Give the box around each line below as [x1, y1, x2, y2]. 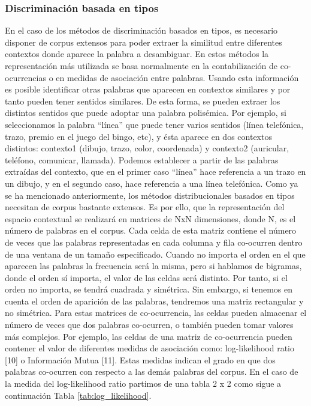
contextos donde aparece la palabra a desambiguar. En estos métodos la [5, 47, 269, 60]
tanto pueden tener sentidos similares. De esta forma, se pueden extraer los [5, 94, 280, 107]
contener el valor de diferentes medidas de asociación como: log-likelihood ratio [5, 342, 294, 354]
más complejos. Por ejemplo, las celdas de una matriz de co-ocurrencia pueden [5, 330, 292, 342]
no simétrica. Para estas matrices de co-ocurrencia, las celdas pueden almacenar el [5, 306, 307, 319]
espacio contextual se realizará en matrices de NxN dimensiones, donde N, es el [5, 212, 296, 225]
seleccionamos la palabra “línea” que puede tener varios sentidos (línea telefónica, [5, 118, 304, 130]
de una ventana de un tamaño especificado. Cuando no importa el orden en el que [5, 247, 306, 260]
